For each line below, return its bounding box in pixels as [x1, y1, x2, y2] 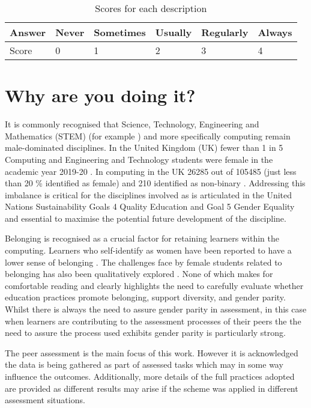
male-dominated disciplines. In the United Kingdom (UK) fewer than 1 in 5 [5, 141, 283, 154]
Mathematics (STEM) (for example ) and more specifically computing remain [5, 129, 291, 142]
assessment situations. [5, 394, 85, 406]
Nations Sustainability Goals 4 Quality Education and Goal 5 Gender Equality [5, 200, 295, 213]
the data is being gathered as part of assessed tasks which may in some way [5, 358, 283, 371]
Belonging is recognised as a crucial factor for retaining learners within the [5, 232, 279, 245]
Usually [155, 25, 192, 39]
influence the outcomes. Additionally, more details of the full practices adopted [5, 370, 295, 382]
